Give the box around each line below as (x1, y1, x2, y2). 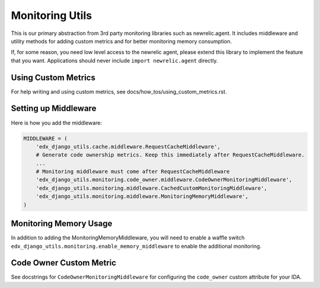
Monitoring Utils (11, 9, 92, 22)
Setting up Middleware (11, 104, 97, 114)
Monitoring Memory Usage (11, 219, 113, 229)
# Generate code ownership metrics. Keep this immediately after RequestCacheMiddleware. (36, 152, 305, 158)
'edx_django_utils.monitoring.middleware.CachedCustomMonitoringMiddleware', (36, 184, 268, 191)
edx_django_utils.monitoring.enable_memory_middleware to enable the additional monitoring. (11, 242, 262, 249)
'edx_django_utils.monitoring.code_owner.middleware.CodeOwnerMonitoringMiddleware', (36, 177, 293, 183)
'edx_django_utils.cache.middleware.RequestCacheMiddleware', (36, 143, 220, 150)
